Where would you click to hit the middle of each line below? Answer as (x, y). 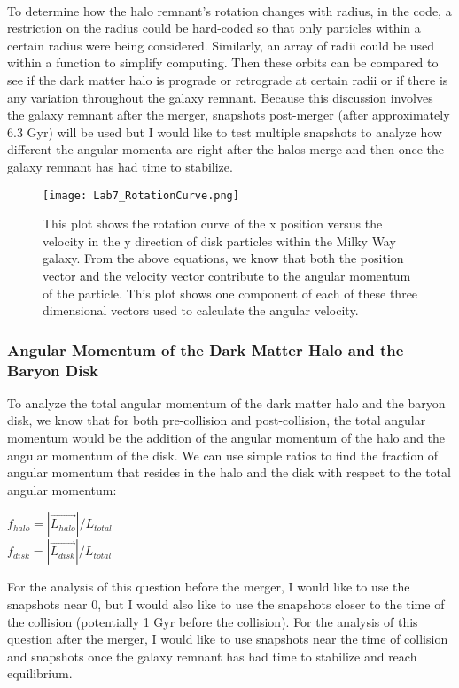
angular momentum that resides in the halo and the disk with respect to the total (229, 472)
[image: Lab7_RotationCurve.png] (141, 195)
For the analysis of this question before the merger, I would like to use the (209, 587)
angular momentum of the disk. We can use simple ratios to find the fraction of (223, 455)
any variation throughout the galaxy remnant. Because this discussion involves (220, 97)
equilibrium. (40, 673)
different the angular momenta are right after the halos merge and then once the (226, 149)
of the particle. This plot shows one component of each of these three (230, 293)
